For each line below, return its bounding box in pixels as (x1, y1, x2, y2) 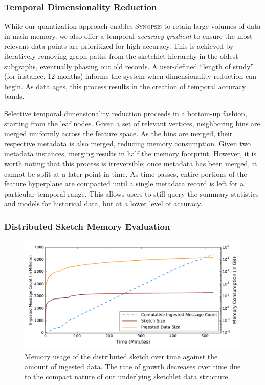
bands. (4, 91, 25, 101)
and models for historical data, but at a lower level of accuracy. (4, 198, 203, 209)
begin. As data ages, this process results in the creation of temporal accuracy (4, 80, 246, 91)
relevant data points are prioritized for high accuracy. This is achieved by (4, 40, 234, 51)
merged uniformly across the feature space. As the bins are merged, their (4, 128, 233, 139)
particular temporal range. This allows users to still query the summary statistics (4, 188, 259, 199)
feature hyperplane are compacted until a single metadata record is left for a (4, 178, 244, 189)
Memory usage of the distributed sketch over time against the (25, 351, 218, 361)
